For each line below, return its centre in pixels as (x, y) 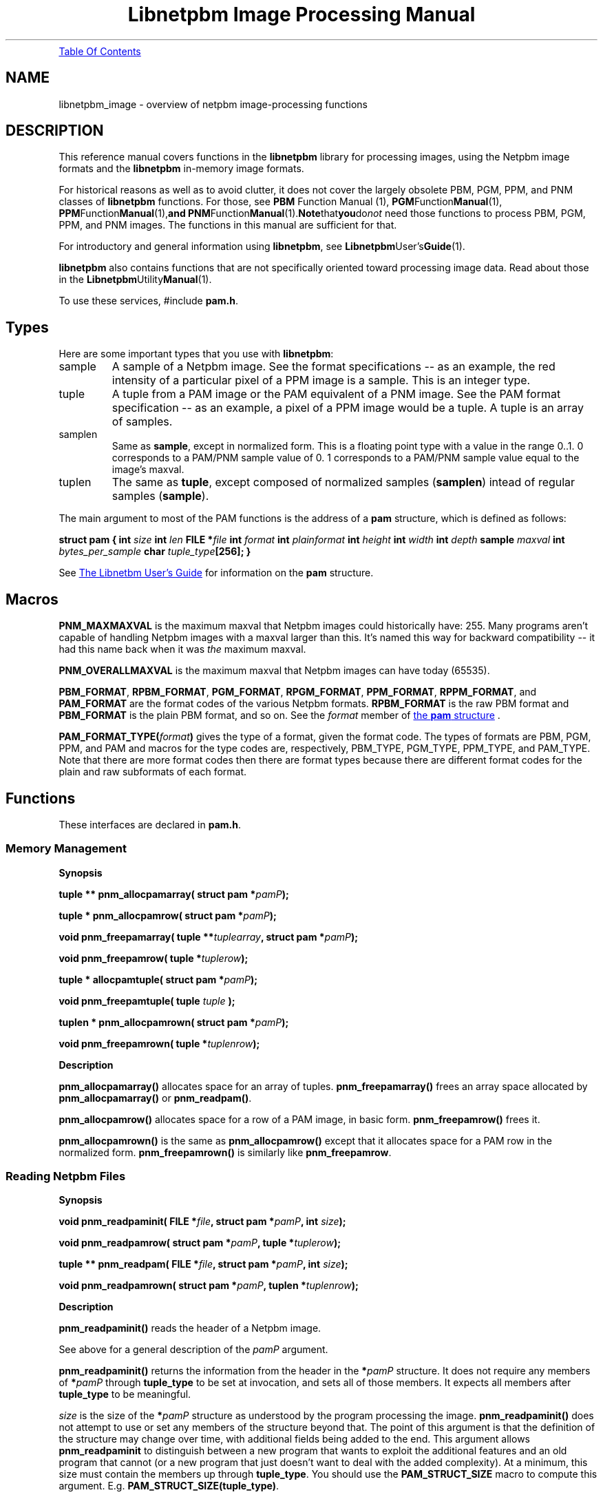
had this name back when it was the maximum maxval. (182, 649)
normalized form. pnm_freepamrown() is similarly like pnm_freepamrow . (225, 1152)
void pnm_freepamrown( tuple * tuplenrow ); (159, 1043)
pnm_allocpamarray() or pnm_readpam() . (155, 1098)
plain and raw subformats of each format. (153, 772)
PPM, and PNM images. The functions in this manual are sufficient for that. (228, 225)
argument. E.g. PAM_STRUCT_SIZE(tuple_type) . (169, 1486)
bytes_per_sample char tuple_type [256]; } (155, 552)
